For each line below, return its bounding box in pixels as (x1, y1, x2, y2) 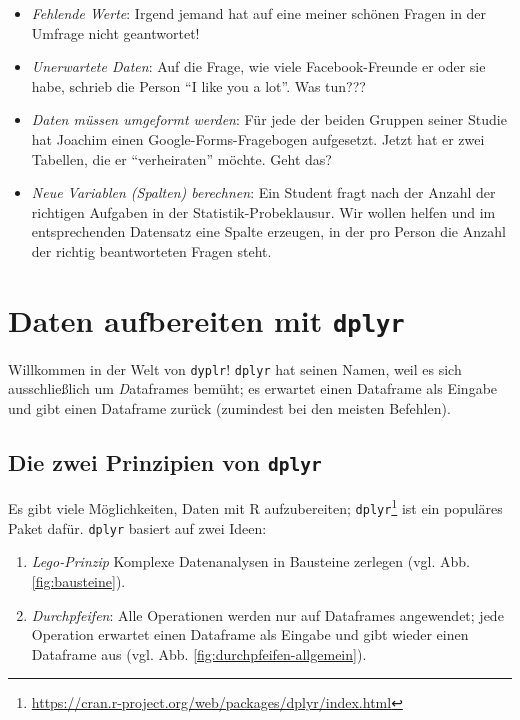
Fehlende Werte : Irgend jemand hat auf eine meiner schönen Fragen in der (31, 3, 487, 23)
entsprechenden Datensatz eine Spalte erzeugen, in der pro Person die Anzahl (31, 221, 506, 242)
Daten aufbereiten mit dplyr (8, 299, 405, 340)
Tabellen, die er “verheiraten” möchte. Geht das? (31, 148, 332, 169)
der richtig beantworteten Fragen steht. (31, 240, 272, 261)
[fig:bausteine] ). (31, 570, 126, 591)
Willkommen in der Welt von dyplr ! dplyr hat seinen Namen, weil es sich (8, 358, 462, 379)
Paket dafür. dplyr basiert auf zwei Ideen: (8, 517, 267, 538)
